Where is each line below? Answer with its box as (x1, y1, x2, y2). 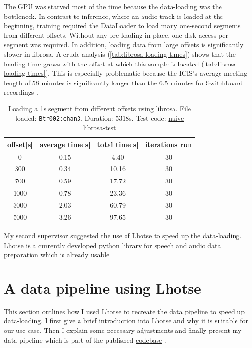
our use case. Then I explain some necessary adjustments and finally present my (4, 325, 242, 335)
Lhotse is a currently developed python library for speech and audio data (4, 240, 221, 250)
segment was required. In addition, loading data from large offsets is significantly (4, 39, 244, 50)
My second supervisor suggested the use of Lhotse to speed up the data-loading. (4, 230, 242, 240)
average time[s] (39, 139, 91, 149)
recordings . (4, 87, 38, 97)
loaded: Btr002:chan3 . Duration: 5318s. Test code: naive (15, 113, 184, 123)
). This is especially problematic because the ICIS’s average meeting (45, 68, 248, 78)
